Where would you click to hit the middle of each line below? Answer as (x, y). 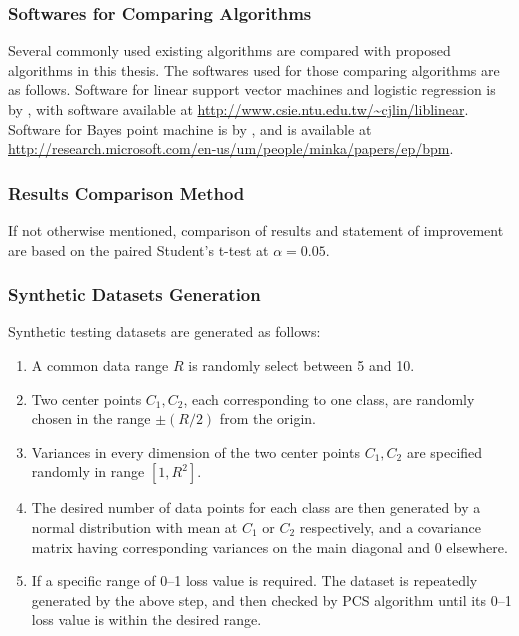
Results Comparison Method (126, 192)
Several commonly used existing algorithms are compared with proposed (229, 50)
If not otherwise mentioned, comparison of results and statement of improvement (256, 230)
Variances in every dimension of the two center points (195, 451)
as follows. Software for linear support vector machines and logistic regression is (252, 89)
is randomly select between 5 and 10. (301, 365)
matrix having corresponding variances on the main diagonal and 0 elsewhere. (269, 546)
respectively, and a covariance (390, 526)
